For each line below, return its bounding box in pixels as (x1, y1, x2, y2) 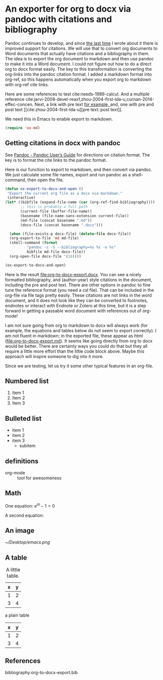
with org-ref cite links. (5, 81, 49, 87)
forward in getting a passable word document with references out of (5, 308, 142, 314)
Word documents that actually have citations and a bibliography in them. (5, 50, 149, 57)
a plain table (5, 612, 30, 618)
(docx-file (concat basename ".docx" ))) (20, 223, 103, 227)
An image (5, 526, 35, 534)
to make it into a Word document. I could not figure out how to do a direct (5, 61, 152, 67)
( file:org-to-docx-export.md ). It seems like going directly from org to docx (5, 338, 153, 344)
